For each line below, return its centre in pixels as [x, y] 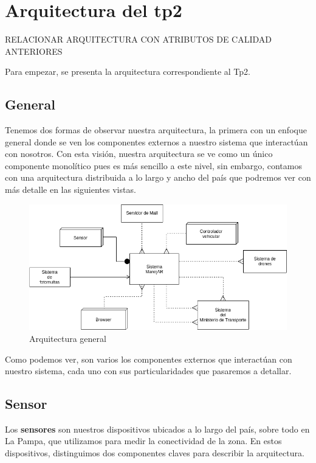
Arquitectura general [68, 338]
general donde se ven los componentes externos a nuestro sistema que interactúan [156, 141]
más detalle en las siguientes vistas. [70, 190]
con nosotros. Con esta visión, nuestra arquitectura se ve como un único [139, 154]
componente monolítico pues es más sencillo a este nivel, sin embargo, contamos [153, 165]
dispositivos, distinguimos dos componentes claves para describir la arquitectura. [155, 453]
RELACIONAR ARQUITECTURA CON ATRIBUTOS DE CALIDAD [139, 39]
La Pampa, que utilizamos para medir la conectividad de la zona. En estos [143, 441]
